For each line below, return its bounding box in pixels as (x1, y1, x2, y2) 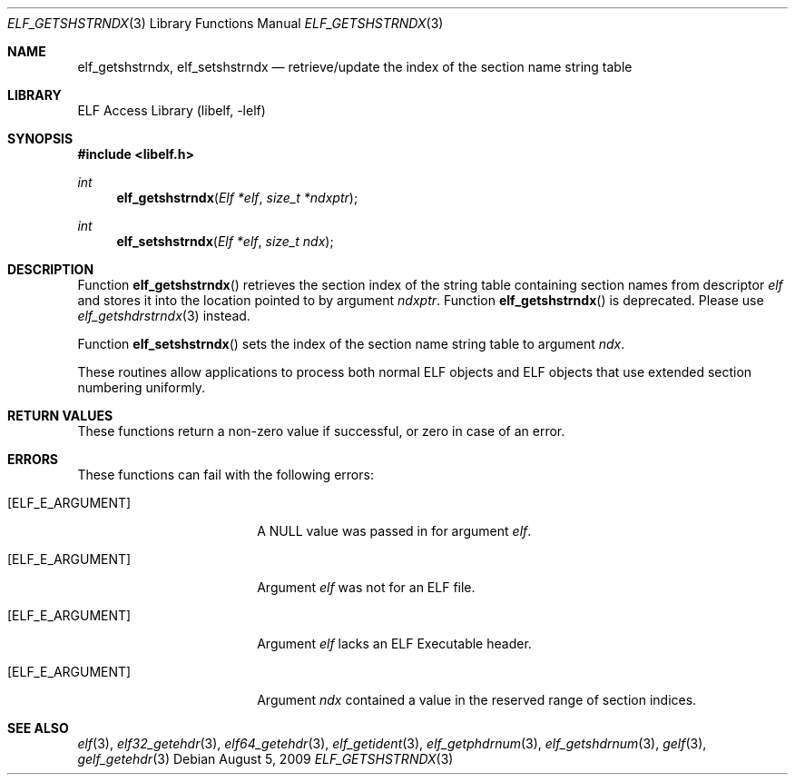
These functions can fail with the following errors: (77, 467, 374, 482)
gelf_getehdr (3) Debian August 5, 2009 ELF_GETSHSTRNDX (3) (77, 751, 454, 767)
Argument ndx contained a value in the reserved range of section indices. (257, 692, 697, 708)
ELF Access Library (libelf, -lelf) (77, 103, 266, 118)
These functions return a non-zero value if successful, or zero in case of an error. (77, 423, 565, 439)
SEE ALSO (7, 720, 69, 736)
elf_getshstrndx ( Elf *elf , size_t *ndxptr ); (116, 190, 358, 205)
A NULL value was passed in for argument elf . (257, 523, 532, 539)
